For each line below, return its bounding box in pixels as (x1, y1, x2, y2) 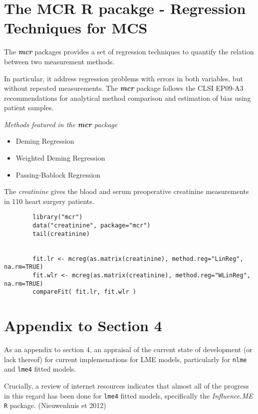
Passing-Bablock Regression (15, 169, 101, 180)
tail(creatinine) (32, 230, 90, 237)
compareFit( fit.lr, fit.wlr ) (32, 288, 136, 296)
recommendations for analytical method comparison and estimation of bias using (4, 92, 251, 103)
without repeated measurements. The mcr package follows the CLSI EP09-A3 (4, 83, 244, 93)
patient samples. (4, 102, 54, 113)
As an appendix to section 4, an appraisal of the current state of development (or (4, 344, 253, 355)
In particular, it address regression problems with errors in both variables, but (4, 73, 243, 83)
